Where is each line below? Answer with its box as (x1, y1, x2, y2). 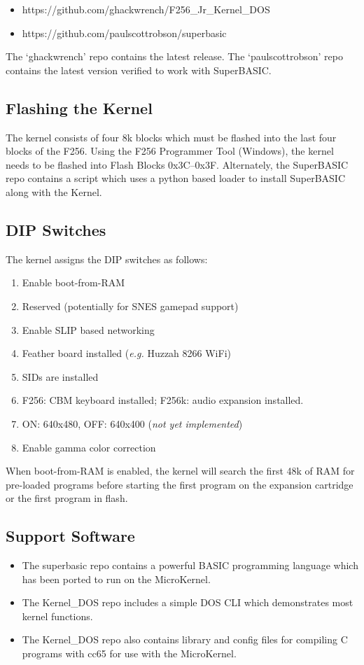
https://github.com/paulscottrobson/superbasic (22, 25, 227, 40)
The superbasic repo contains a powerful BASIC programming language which (22, 558, 358, 573)
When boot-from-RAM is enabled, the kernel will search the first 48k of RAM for (6, 463, 355, 478)
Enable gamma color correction (22, 440, 156, 454)
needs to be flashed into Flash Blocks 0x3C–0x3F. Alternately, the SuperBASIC (6, 157, 349, 171)
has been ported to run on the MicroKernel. (22, 571, 211, 586)
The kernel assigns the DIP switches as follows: (6, 251, 208, 266)
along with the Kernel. (6, 184, 102, 199)
